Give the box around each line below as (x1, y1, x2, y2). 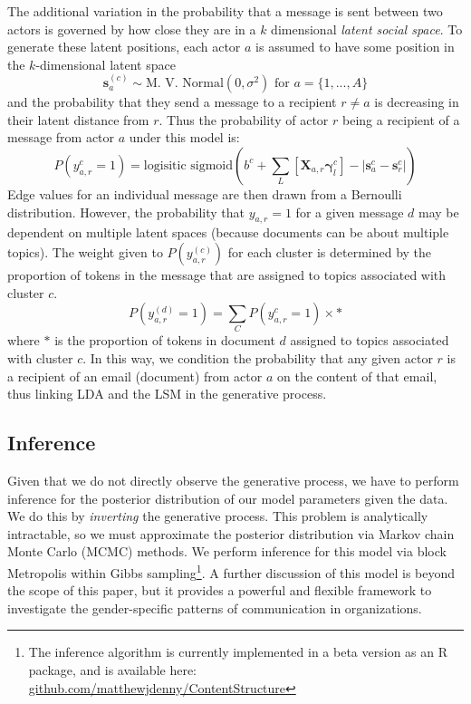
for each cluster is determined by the (227, 242, 432, 261)
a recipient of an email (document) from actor (7, 366, 263, 385)
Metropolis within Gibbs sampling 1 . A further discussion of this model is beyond (7, 560, 456, 582)
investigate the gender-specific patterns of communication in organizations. (7, 598, 422, 617)
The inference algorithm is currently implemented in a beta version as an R (28, 642, 448, 661)
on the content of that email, (277, 366, 437, 385)
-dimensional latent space (35, 54, 176, 73)
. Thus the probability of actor (159, 110, 329, 129)
